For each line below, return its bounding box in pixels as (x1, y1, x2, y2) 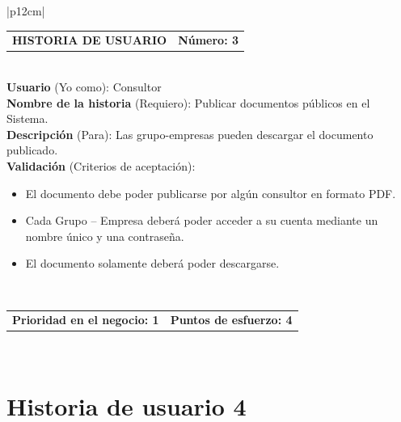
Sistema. (6, 110, 49, 127)
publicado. (6, 141, 58, 158)
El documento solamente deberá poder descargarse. (25, 255, 280, 272)
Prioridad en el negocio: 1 (12, 311, 159, 328)
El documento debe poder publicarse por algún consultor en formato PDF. (25, 184, 396, 201)
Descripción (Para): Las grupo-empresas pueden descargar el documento (6, 125, 374, 142)
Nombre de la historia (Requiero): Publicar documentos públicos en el (6, 94, 370, 111)
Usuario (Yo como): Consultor (6, 78, 162, 95)
